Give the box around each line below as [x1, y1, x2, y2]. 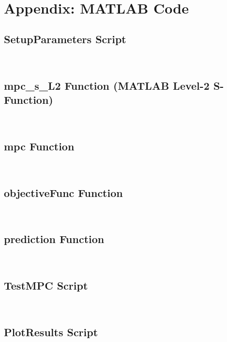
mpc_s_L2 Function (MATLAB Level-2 [4, 78, 210, 93]
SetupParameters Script [4, 31, 126, 46]
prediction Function [4, 231, 105, 246]
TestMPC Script [4, 278, 88, 293]
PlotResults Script [4, 324, 98, 339]
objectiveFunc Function [4, 185, 123, 200]
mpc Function [4, 138, 75, 153]
